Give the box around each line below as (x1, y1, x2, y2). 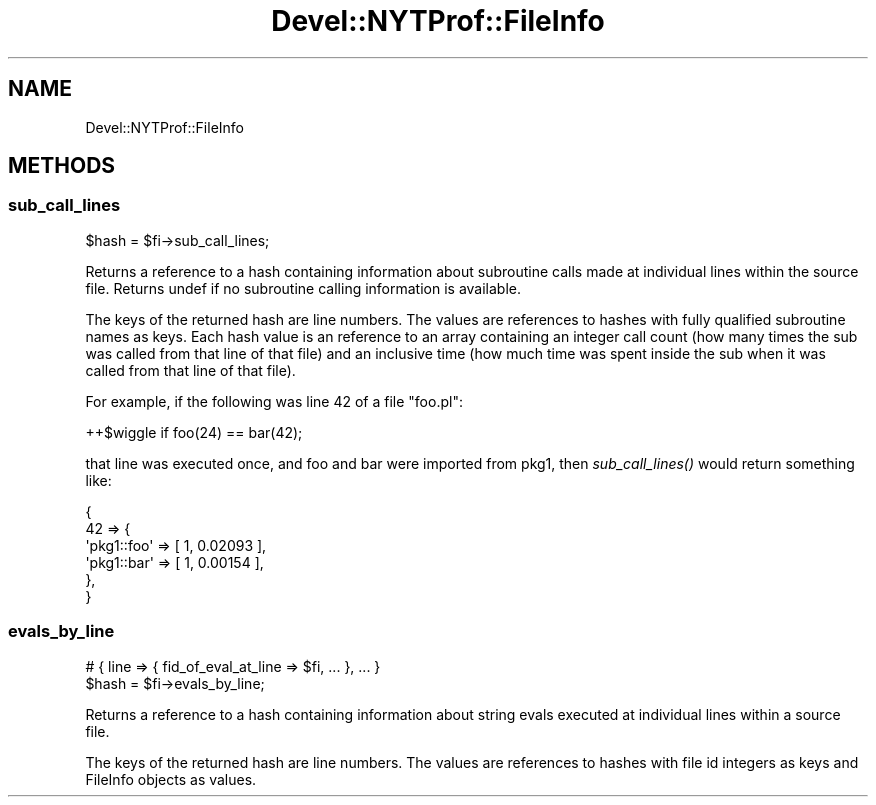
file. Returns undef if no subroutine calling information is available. (85, 279, 522, 297)
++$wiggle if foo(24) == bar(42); (85, 423, 303, 441)
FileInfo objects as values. (85, 770, 257, 788)
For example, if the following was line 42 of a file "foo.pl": (85, 392, 463, 410)
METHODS (8, 153, 116, 179)
